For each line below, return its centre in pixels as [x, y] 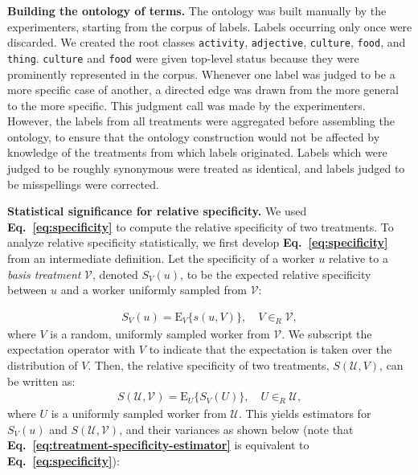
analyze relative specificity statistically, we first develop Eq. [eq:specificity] [198, 242]
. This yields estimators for [305, 414]
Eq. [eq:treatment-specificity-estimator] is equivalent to [158, 445]
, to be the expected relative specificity [276, 274]
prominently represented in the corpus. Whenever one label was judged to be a [201, 74]
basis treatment [44, 274]
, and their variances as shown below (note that [236, 429]
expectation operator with [72, 349]
